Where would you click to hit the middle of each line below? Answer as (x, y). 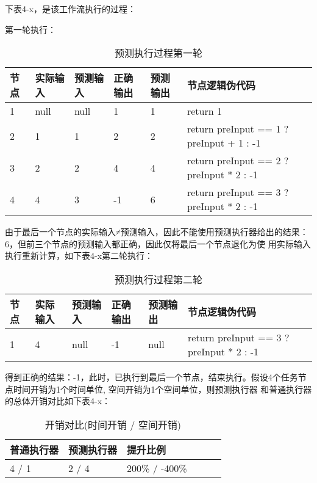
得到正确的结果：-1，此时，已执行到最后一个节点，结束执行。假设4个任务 (151, 376)
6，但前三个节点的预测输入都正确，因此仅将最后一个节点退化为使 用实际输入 (158, 243)
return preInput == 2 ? (238, 161)
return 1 (204, 111)
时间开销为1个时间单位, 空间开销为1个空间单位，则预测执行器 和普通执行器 (162, 389)
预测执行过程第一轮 (158, 53)
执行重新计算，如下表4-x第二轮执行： (79, 256)
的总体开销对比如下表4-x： (58, 401)
